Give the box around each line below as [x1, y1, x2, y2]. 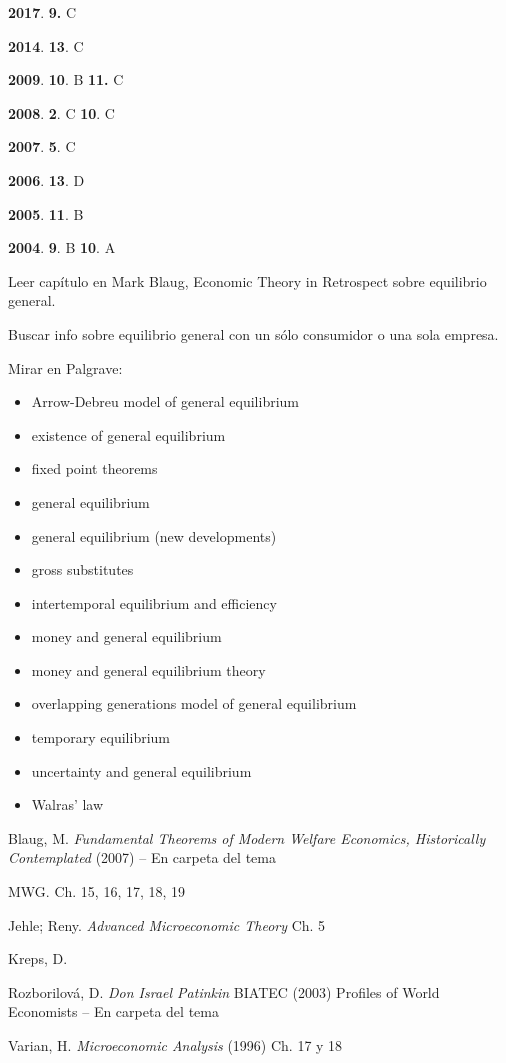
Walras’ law [31, 794, 104, 815]
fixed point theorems [31, 458, 158, 479]
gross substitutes [31, 559, 134, 580]
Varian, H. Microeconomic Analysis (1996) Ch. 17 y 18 [8, 1035, 343, 1055]
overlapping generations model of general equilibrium [31, 693, 357, 714]
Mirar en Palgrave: [8, 357, 123, 378]
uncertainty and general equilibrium [31, 760, 252, 781]
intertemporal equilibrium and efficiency [31, 592, 277, 613]
